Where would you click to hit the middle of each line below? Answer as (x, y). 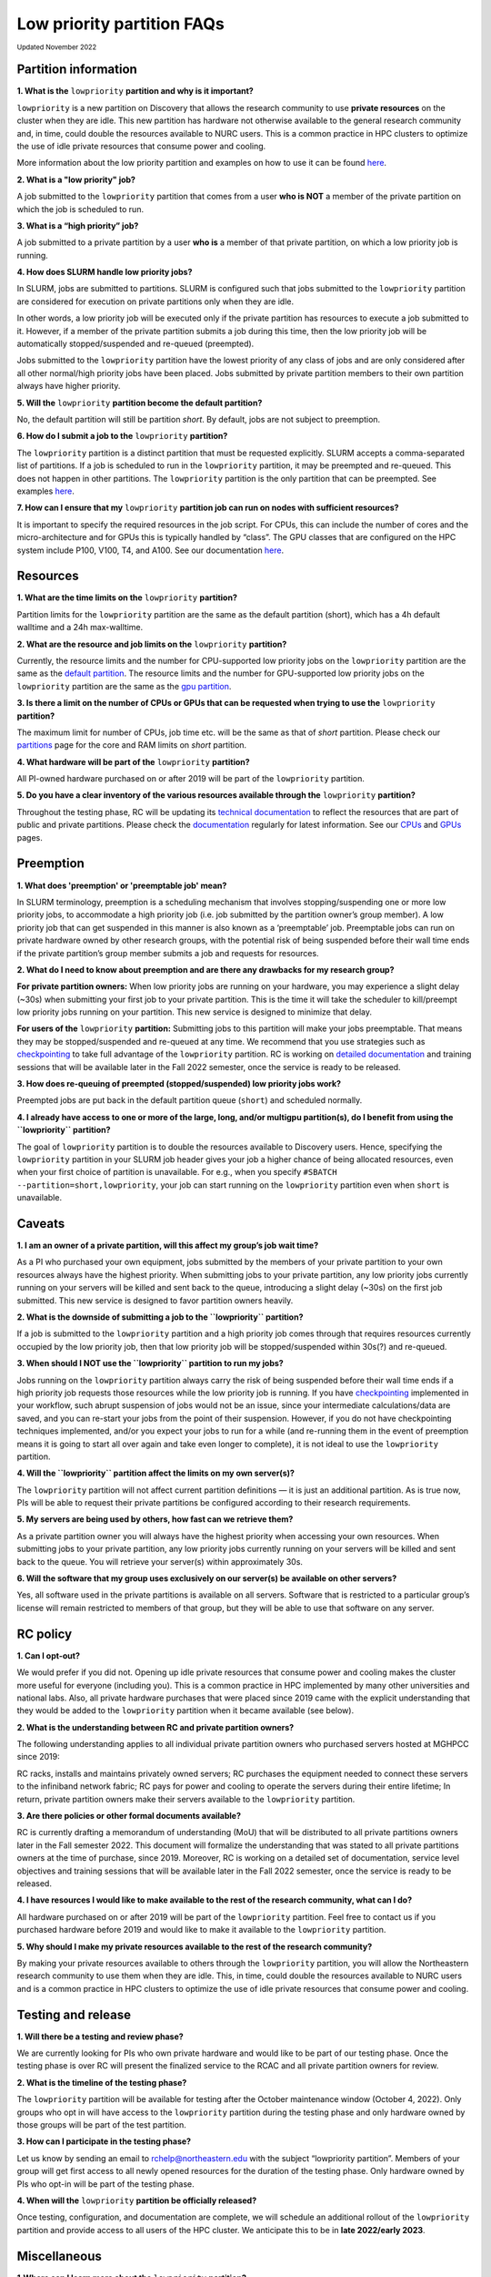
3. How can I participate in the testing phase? (104, 2141)
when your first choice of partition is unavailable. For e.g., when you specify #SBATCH (177, 1172)
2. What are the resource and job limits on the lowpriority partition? (152, 644)
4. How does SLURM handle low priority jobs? (105, 272)
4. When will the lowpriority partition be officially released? (137, 2200)
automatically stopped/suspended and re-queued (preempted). (135, 344)
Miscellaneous (59, 2256)
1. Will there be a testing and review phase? (100, 2037)
